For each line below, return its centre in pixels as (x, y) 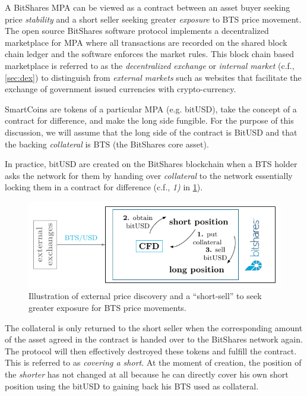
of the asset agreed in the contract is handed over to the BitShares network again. (154, 339)
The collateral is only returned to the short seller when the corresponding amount (154, 327)
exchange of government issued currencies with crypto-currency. (121, 89)
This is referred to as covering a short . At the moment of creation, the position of (153, 362)
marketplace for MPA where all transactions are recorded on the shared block (146, 42)
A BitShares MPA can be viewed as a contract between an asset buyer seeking (148, 7)
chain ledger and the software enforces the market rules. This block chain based (150, 54)
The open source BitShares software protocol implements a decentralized (137, 31)
